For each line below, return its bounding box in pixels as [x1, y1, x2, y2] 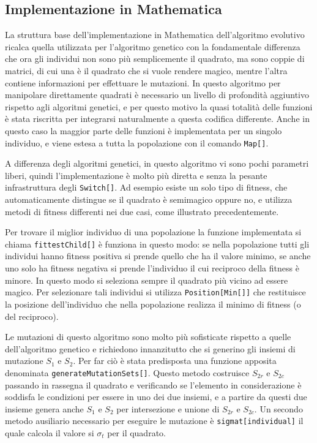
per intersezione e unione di [116, 402, 220, 415]
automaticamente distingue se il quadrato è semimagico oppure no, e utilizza [5, 193, 293, 206]
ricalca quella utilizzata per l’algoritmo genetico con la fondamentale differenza [5, 40, 300, 53]
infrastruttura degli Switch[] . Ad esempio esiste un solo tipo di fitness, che [5, 181, 288, 194]
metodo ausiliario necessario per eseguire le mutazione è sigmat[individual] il [5, 414, 304, 427]
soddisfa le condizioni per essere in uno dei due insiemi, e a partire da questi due [5, 390, 307, 403]
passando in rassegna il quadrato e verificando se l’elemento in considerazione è [5, 378, 302, 391]
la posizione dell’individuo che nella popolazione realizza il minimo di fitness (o [5, 297, 301, 310]
